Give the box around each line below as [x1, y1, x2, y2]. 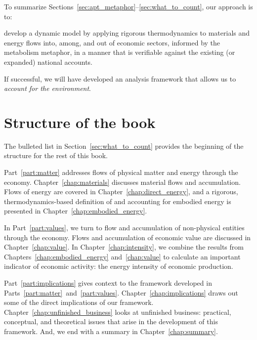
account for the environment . [4, 83, 91, 93]
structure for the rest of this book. [4, 150, 108, 161]
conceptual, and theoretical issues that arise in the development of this [4, 316, 218, 327]
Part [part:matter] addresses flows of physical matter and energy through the [4, 167, 238, 177]
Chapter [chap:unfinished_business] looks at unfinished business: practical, [4, 306, 231, 317]
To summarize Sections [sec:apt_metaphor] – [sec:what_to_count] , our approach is [4, 1, 253, 11]
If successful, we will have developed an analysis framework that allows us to [4, 73, 236, 84]
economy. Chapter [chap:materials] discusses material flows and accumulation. [4, 176, 241, 187]
